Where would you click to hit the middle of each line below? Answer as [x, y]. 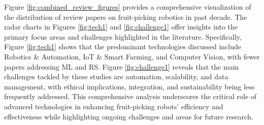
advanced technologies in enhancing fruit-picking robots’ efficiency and [114, 106]
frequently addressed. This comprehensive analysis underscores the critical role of [130, 96]
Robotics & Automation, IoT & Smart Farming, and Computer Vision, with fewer [132, 56]
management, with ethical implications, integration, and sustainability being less [129, 86]
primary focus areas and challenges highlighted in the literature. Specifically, [123, 36]
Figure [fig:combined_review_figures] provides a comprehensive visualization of [128, 7]
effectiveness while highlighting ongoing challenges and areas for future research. [129, 116]
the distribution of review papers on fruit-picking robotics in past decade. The [126, 17]
